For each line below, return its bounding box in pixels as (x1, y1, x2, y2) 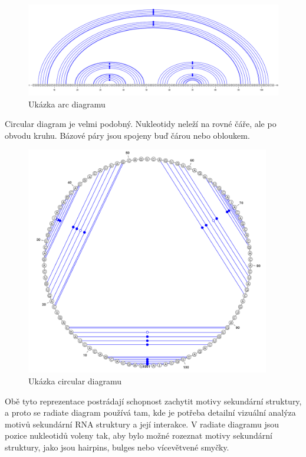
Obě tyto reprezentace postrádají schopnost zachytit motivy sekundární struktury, (5, 394, 302, 407)
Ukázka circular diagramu (28, 374, 122, 387)
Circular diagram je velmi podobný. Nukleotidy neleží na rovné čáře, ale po (5, 117, 277, 130)
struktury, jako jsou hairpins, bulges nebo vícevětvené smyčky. (5, 440, 229, 453)
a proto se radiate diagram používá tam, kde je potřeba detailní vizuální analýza (5, 406, 296, 419)
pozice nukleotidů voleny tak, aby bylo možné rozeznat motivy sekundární (5, 429, 273, 442)
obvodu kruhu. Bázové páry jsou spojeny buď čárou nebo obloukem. (5, 129, 250, 141)
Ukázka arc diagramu (28, 97, 106, 110)
